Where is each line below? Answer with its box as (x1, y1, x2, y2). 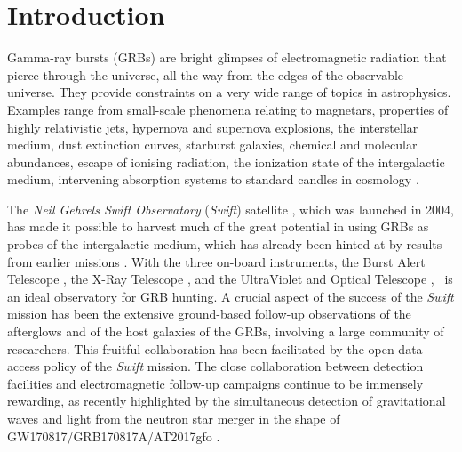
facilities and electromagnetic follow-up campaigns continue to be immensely (7, 374, 424, 392)
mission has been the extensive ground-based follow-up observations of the (7, 304, 411, 323)
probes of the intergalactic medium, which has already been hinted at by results (7, 235, 442, 254)
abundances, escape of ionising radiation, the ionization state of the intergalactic (7, 152, 445, 171)
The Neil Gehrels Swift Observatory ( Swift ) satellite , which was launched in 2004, (7, 199, 454, 218)
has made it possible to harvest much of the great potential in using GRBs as (7, 217, 429, 236)
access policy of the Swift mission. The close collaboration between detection (7, 357, 424, 375)
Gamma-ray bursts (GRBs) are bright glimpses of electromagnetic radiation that (7, 48, 447, 67)
